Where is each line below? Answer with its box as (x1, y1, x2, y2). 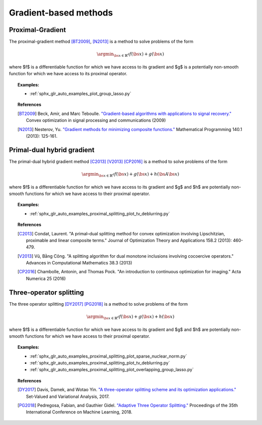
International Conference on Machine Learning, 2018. (26, 409, 133, 415)
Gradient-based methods (9, 7, 113, 18)
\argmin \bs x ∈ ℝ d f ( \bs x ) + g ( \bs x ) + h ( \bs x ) (86, 313, 175, 320)
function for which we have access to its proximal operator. (9, 71, 128, 77)
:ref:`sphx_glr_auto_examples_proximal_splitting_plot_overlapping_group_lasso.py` (30, 367, 194, 373)
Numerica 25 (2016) (26, 276, 66, 281)
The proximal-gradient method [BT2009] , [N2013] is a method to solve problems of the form (9, 39, 194, 45)
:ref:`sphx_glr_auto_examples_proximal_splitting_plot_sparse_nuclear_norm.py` (30, 353, 187, 359)
